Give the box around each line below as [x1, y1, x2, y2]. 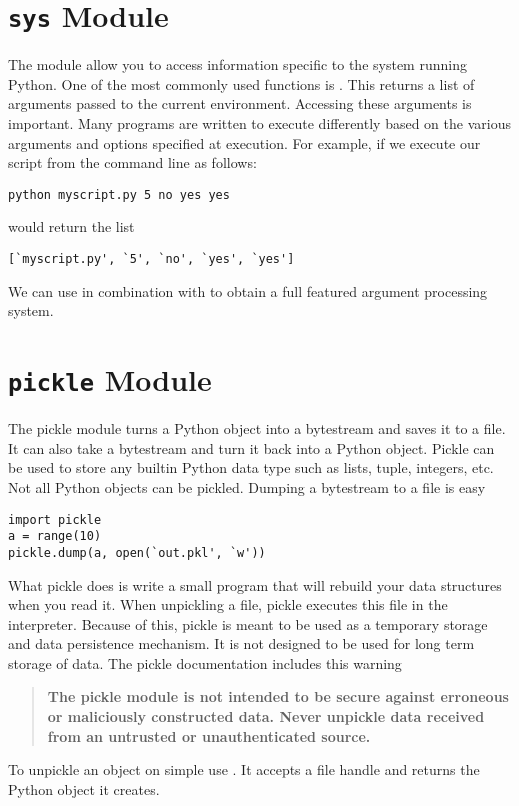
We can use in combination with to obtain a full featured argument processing [8, 280, 488, 301]
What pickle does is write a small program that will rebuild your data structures [8, 574, 502, 595]
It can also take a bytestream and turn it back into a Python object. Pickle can [8, 437, 495, 458]
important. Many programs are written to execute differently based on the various [8, 113, 511, 134]
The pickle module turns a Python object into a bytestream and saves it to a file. [8, 418, 506, 439]
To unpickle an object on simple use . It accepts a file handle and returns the [8, 759, 480, 780]
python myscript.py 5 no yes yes [8, 187, 230, 202]
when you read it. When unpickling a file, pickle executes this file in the [8, 594, 448, 615]
